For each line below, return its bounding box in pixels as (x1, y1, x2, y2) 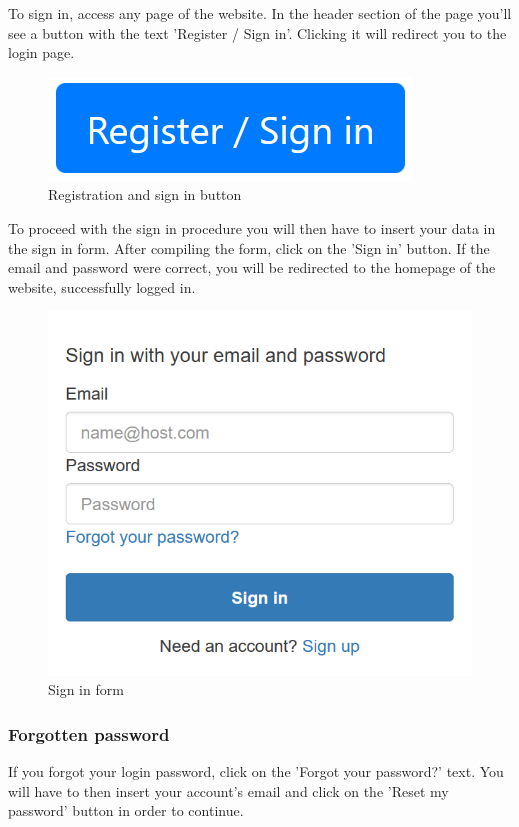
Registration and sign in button (48, 184, 242, 205)
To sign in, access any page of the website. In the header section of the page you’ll (8, 3, 512, 23)
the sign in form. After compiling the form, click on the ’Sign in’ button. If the (8, 237, 490, 258)
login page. (8, 42, 75, 63)
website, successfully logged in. (8, 276, 196, 297)
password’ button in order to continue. (8, 800, 244, 821)
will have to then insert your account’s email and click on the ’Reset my (8, 780, 449, 801)
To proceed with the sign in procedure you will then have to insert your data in (8, 217, 496, 238)
